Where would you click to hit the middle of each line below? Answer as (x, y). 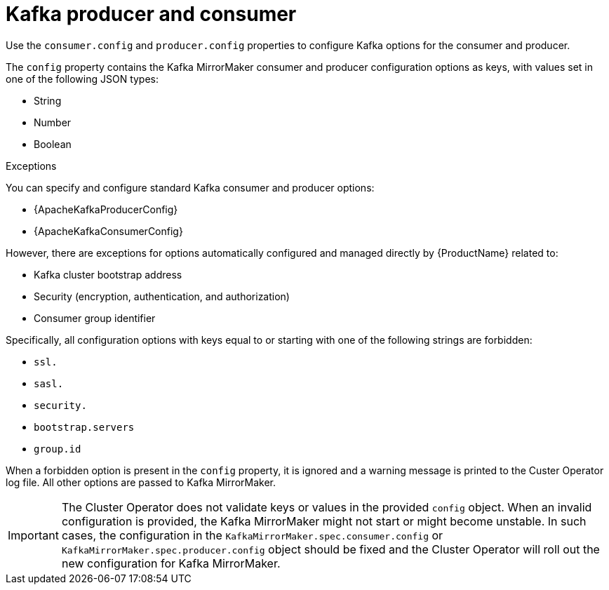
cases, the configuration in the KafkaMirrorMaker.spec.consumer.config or (252, 535)
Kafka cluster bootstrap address (108, 274)
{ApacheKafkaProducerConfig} (106, 209)
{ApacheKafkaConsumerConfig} (108, 231)
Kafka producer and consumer (151, 14)
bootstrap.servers (84, 427)
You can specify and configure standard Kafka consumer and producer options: (190, 187)
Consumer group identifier (95, 318)
